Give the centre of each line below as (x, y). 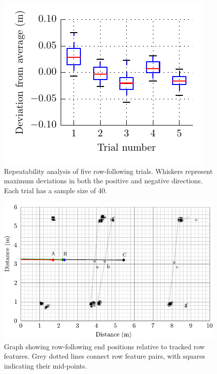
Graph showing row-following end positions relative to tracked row (104, 346)
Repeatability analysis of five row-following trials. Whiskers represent (108, 171)
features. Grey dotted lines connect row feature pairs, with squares (105, 356)
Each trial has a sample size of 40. (55, 190)
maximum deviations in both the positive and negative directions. (103, 181)
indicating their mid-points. (46, 365)
